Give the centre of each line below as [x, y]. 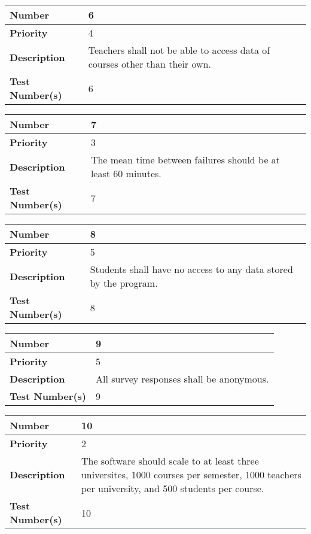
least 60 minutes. [126, 173]
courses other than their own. [150, 64]
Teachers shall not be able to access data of [179, 50]
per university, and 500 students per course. [173, 488]
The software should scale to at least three [170, 461]
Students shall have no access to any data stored [191, 269]
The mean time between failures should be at [185, 160]
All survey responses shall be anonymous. [182, 379]
